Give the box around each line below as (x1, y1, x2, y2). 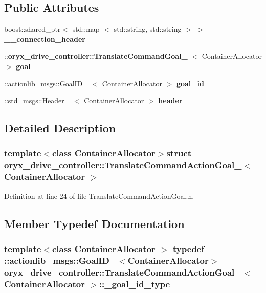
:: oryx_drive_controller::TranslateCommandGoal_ (4, 51, 188, 61)
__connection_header (4, 33, 85, 44)
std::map (72, 24, 100, 34)
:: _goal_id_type (99, 277, 170, 290)
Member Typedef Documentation (4, 215, 185, 231)
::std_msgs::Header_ (4, 95, 70, 106)
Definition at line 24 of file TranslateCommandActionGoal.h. (4, 190, 194, 201)
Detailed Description (4, 120, 116, 136)
